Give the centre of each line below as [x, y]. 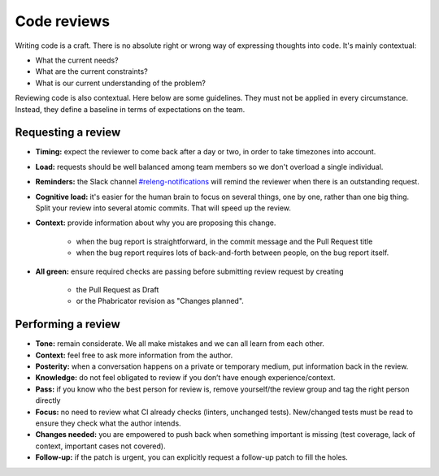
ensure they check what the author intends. [109, 423]
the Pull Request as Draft [117, 289]
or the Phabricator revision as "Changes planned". [160, 301]
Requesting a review [68, 133]
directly [48, 400]
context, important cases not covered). [100, 446]
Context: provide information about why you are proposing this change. [156, 223]
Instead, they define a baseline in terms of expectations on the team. [130, 109]
